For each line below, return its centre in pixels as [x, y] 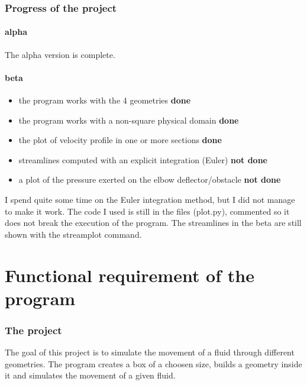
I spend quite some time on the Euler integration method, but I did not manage [150, 199]
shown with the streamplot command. [73, 234]
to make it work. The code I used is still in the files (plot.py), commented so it [147, 211]
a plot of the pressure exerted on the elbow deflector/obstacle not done [150, 179]
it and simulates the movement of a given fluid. [90, 375]
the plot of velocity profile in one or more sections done [120, 140]
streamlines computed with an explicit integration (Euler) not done [143, 159]
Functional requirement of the [130, 275]
